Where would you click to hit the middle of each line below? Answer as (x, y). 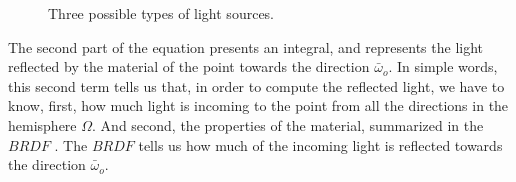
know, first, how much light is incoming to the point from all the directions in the (258, 105)
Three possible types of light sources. (161, 13)
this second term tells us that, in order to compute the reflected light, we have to (256, 85)
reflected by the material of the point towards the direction (189, 66)
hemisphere (42, 124)
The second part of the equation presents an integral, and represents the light (246, 46)
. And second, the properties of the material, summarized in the (288, 124)
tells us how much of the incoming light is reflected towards (320, 144)
